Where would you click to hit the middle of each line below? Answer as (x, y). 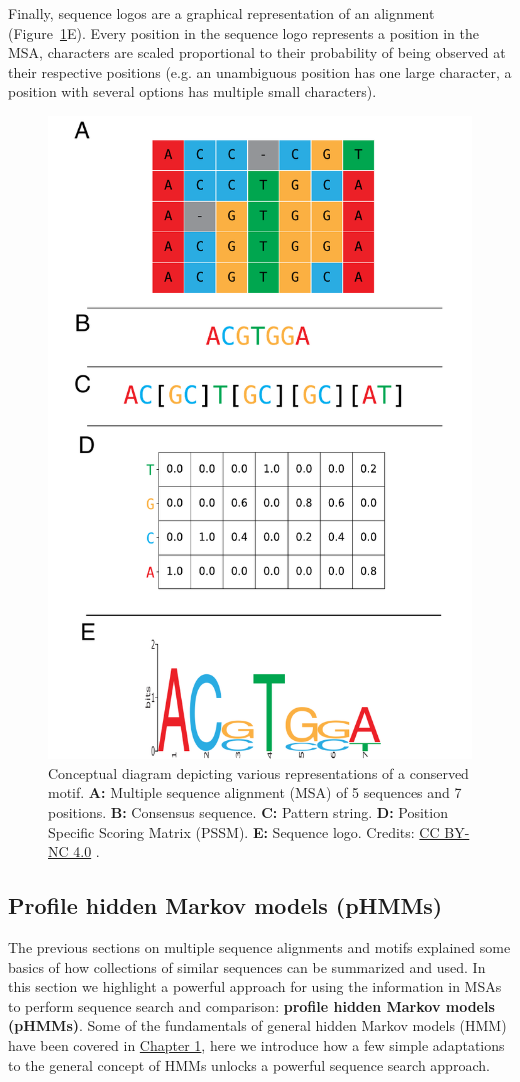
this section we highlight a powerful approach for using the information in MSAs (255, 986)
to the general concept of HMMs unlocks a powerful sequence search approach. (249, 1064)
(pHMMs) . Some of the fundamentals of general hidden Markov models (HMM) (257, 1025)
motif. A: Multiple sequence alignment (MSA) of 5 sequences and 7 (255, 792)
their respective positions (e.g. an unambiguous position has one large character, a (260, 71)
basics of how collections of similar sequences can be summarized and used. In (247, 966)
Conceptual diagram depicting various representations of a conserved (258, 772)
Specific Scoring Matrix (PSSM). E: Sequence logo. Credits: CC (244, 831)
